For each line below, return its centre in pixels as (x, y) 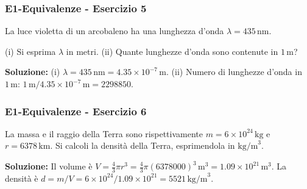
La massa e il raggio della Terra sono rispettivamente (104, 133)
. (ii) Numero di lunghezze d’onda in (234, 72)
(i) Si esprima (30, 51)
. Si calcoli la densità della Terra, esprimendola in (143, 145)
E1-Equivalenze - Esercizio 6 (76, 111)
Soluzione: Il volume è (49, 166)
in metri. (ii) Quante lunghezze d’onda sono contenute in (172, 51)
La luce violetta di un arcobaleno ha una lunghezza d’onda (115, 31)
